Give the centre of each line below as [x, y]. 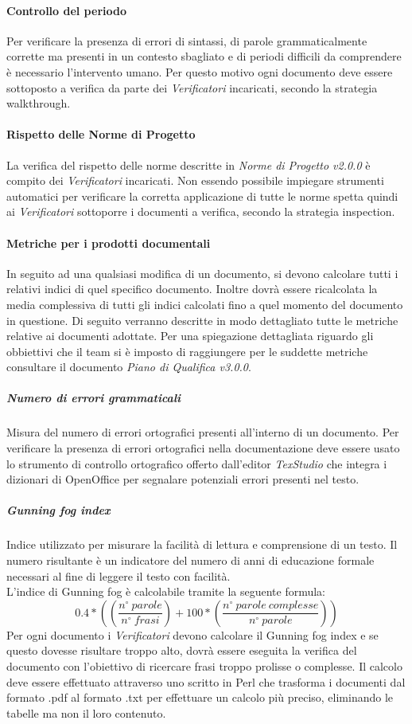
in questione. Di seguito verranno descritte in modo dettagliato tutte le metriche [202, 320]
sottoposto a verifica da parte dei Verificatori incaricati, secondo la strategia [192, 87]
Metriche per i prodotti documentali [109, 243]
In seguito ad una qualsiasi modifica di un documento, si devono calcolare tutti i [202, 273]
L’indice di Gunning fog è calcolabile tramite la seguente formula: [166, 591]
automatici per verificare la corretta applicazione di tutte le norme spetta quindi [202, 196]
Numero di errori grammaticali [94, 398]
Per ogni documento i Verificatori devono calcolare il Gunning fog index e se [192, 634]
